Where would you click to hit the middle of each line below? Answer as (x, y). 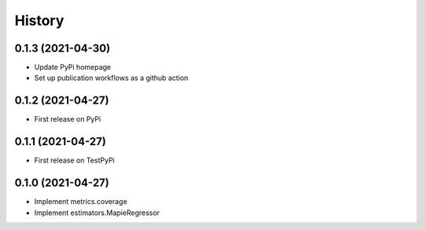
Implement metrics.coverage (81, 202)
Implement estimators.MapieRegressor (97, 213)
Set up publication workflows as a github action (111, 78)
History (39, 20)
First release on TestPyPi (74, 160)
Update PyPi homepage (73, 68)
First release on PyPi (68, 119)
